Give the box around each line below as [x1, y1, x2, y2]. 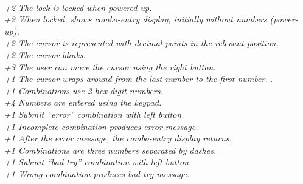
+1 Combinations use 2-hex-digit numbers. [4, 84, 163, 97]
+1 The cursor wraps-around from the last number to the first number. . [4, 72, 273, 85]
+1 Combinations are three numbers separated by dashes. [4, 143, 217, 156]
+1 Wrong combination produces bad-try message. [4, 167, 190, 180]
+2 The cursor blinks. [4, 48, 86, 61]
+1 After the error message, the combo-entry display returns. [4, 132, 232, 145]
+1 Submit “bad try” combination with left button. [4, 155, 192, 168]
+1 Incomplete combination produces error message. [4, 120, 198, 132]
